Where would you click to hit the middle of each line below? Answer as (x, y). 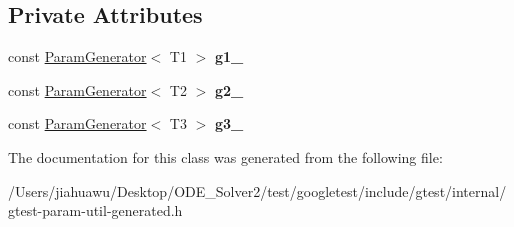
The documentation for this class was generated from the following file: (225, 156)
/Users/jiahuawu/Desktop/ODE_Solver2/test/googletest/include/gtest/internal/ (257, 190)
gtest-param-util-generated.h (95, 210)
